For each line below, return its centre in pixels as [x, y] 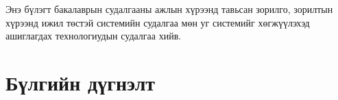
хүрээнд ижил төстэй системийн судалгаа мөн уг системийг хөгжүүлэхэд [158, 22]
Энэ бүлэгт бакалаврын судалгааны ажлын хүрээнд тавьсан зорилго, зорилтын [169, 9]
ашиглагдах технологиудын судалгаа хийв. [94, 36]
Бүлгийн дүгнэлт [81, 82]
